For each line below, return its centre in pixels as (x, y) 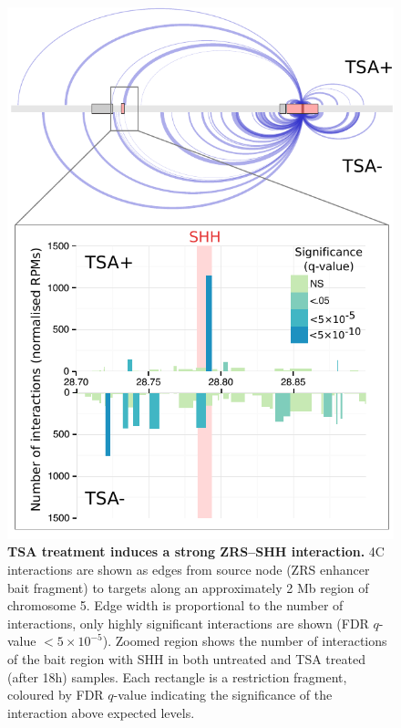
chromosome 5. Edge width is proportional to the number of (175, 605)
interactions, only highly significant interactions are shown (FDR (188, 623)
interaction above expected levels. (101, 712)
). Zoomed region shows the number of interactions (245, 641)
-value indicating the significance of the (223, 695)
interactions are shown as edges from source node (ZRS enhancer (189, 570)
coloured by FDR (56, 695)
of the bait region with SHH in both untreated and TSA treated (186, 658)
